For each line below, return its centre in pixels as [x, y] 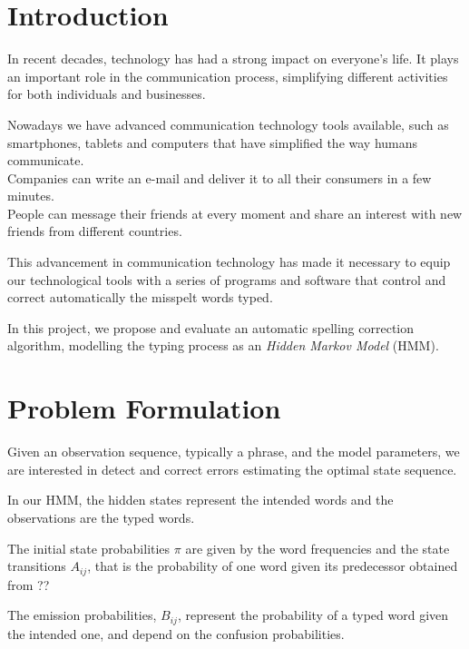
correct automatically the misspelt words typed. [140, 297]
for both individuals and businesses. [107, 94]
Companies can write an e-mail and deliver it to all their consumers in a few [220, 177]
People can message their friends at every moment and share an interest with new [235, 213]
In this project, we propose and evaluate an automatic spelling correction [210, 327]
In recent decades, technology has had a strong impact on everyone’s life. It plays [233, 59]
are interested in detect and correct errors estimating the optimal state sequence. [232, 469]
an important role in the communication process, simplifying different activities [228, 76]
